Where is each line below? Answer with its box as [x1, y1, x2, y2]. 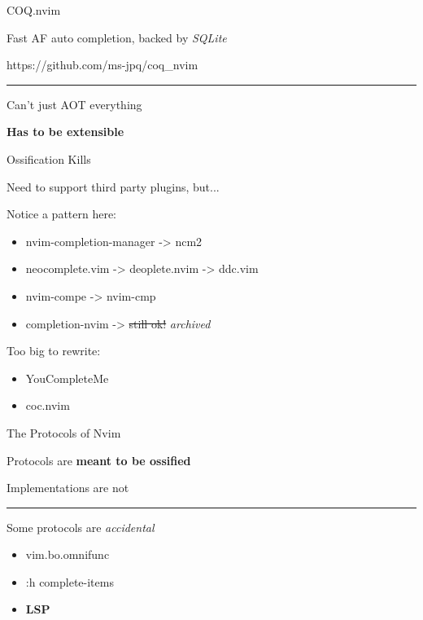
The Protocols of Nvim [7, 424, 121, 441]
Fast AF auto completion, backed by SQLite [7, 29, 227, 46]
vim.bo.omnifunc [25, 546, 110, 563]
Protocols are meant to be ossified [7, 451, 191, 468]
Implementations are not [7, 479, 129, 496]
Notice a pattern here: [7, 205, 117, 222]
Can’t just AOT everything [7, 95, 142, 112]
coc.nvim [25, 397, 70, 414]
